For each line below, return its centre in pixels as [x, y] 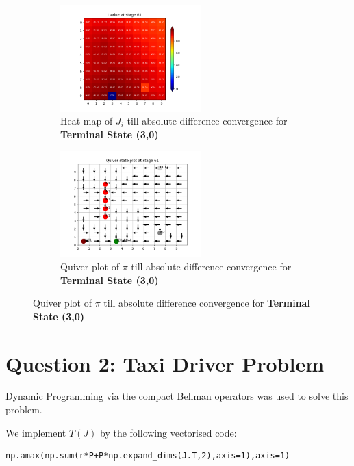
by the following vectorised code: [168, 432]
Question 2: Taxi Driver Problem [165, 363]
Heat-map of [87, 121]
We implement [36, 432]
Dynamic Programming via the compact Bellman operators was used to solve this [177, 396]
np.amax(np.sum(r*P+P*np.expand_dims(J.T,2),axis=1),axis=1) [148, 456]
